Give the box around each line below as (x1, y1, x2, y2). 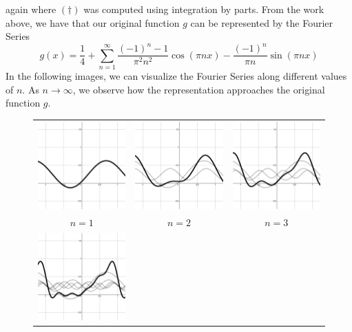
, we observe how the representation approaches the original (72, 82, 325, 96)
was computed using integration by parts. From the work (83, 2, 324, 16)
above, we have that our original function (6, 15, 180, 30)
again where (6, 2, 56, 16)
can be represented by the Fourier (190, 15, 333, 30)
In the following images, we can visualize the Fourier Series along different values (6, 69, 347, 83)
